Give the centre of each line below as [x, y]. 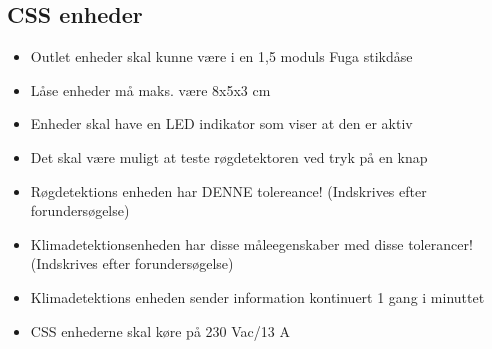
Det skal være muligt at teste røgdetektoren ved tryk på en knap [229, 156]
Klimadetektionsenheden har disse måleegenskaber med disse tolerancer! [251, 243]
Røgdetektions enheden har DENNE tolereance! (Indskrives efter [228, 190]
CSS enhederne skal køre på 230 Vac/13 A [160, 330]
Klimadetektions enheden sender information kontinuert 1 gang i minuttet [257, 296]
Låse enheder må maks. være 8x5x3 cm [150, 89]
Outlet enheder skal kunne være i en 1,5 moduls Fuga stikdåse [221, 56]
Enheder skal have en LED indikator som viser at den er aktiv [221, 123]
